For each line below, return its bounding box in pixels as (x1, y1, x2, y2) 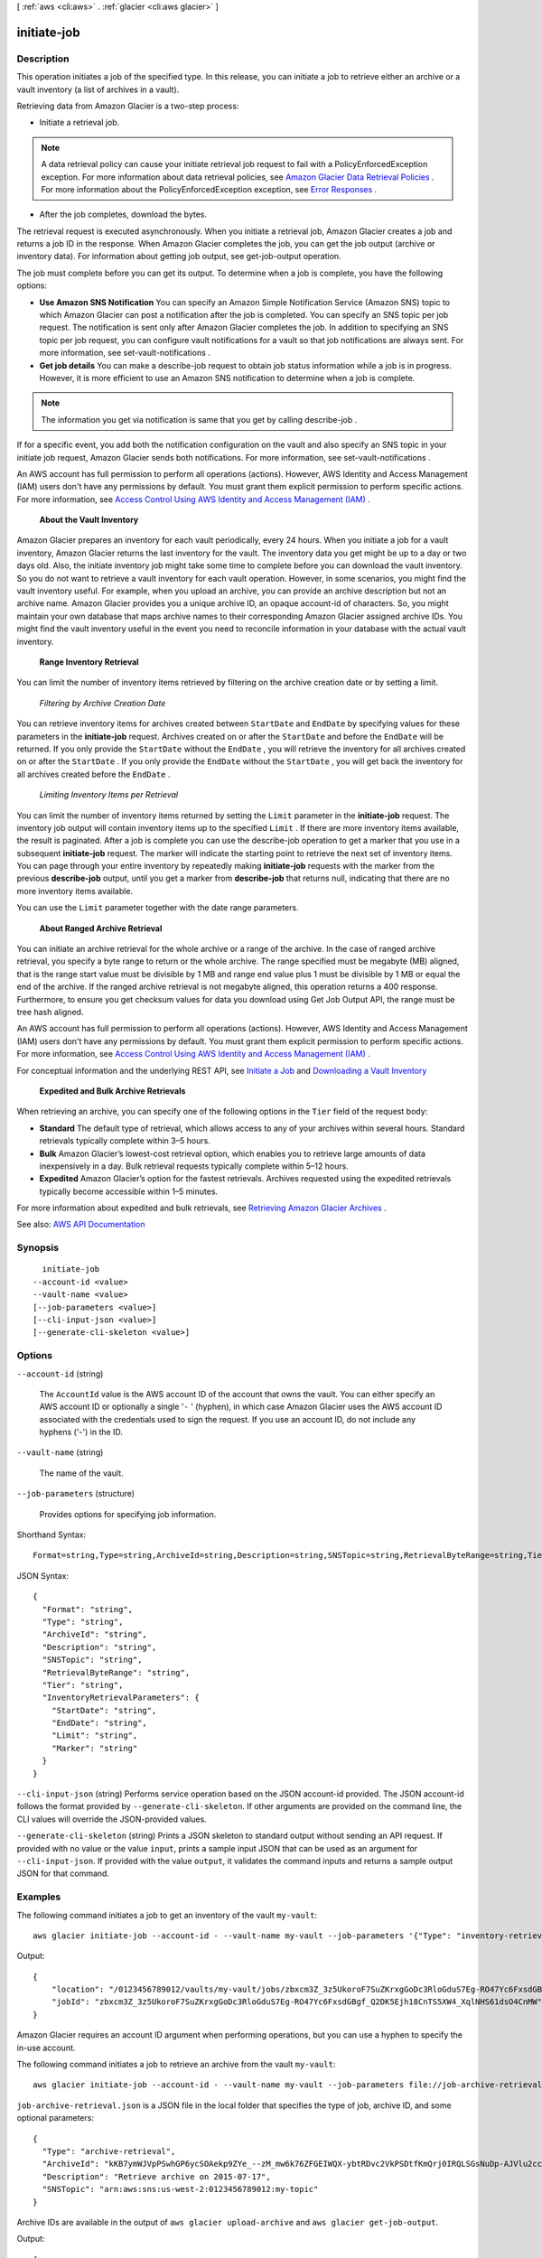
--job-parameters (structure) (16, 1488, 135, 1499)
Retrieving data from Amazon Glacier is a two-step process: (16, 100, 239, 111)
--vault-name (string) (16, 1447, 104, 1458)
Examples (16, 1890, 61, 1903)
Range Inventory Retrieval (39, 657, 139, 667)
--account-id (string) (16, 1368, 104, 1379)
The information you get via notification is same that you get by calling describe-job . (41, 414, 358, 425)
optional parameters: (16, 2113, 95, 2123)
